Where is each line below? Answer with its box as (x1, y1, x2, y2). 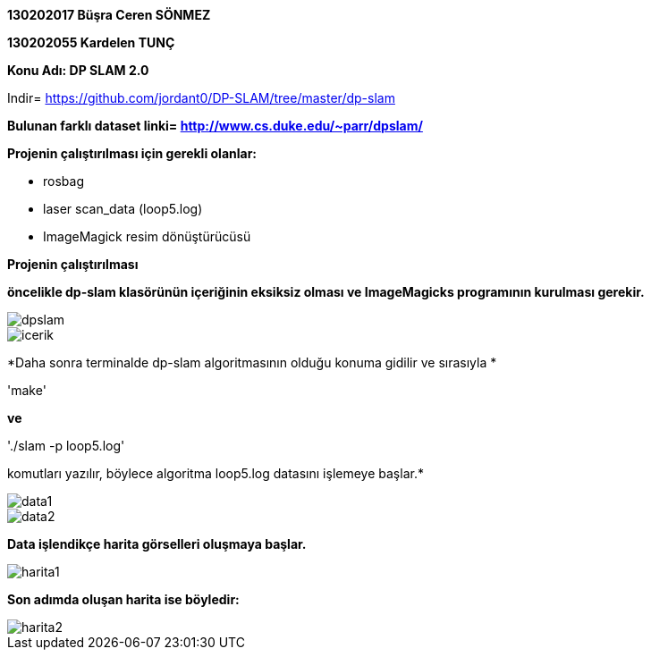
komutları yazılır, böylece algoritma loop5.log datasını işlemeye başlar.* (7, 466, 424, 481)
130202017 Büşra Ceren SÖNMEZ (7, 7, 211, 22)
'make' (7, 383, 46, 398)
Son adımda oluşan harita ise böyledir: (7, 592, 240, 607)
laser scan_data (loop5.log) (43, 201, 203, 216)
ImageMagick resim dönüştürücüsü (43, 229, 251, 244)
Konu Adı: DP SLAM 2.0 (7, 63, 149, 78)
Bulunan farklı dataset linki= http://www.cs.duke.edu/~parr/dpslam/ (7, 118, 423, 133)
